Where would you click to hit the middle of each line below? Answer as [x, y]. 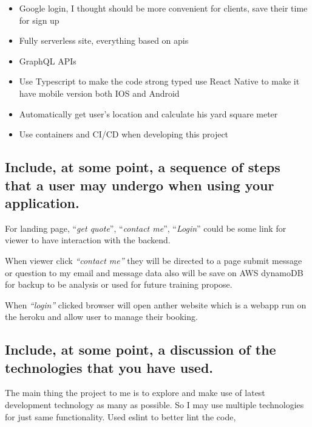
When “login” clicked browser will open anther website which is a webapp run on [156, 304]
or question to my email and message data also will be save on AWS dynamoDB [154, 272]
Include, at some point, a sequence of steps [143, 167]
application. [42, 202]
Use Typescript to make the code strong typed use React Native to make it [159, 81]
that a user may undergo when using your [140, 185]
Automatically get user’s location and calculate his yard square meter [148, 113]
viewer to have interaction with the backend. [88, 240]
